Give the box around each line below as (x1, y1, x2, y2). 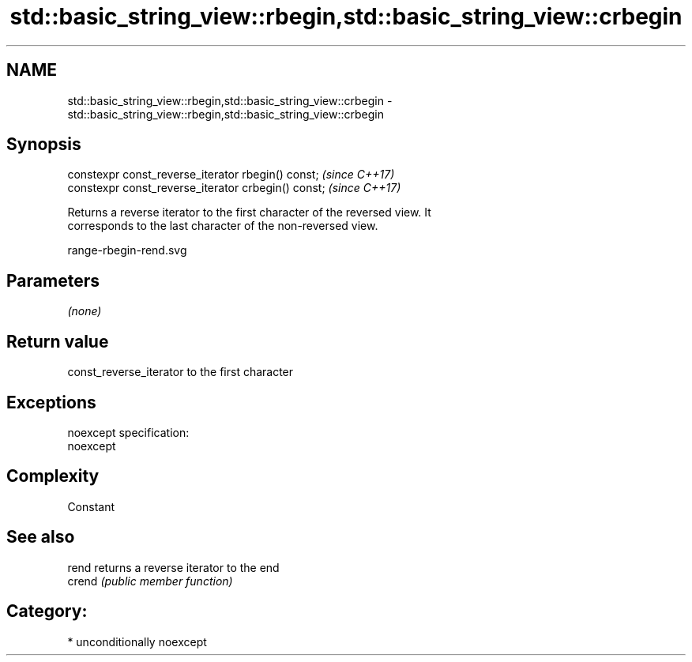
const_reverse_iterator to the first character (67, 365, 294, 379)
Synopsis (6, 134, 81, 155)
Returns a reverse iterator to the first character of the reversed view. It (67, 205, 431, 220)
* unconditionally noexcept (67, 634, 207, 649)
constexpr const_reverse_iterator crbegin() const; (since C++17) (67, 181, 401, 195)
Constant (67, 499, 115, 513)
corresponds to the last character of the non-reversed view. (67, 219, 378, 233)
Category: (6, 601, 88, 622)
